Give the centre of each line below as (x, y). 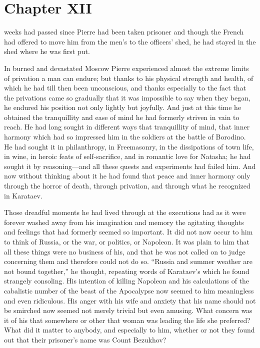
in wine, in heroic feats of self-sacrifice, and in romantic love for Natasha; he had (127, 156)
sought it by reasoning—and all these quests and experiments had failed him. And (130, 166)
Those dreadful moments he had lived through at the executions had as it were (125, 212)
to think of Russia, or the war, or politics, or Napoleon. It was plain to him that (127, 241)
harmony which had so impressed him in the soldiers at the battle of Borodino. (125, 137)
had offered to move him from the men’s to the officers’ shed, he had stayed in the (130, 41)
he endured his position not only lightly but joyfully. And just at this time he (123, 107)
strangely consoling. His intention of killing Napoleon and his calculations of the (127, 281)
